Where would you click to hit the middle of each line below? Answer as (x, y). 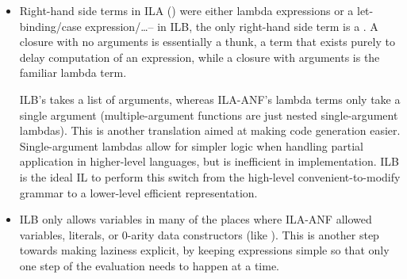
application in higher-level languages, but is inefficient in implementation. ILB (209, 161)
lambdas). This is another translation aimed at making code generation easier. (210, 130)
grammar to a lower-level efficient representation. (138, 192)
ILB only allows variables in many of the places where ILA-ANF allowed (196, 219)
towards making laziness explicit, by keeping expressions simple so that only (204, 250)
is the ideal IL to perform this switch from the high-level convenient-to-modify (210, 176)
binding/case (50, 26)
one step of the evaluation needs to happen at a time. (149, 265)
